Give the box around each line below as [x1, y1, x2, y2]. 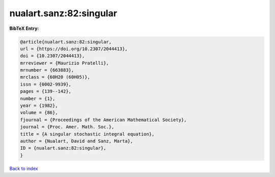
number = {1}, [20, 95, 56, 101]
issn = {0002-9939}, [20, 81, 71, 87]
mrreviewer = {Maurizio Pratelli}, [20, 60, 109, 66]
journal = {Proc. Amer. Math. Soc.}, [20, 124, 115, 130]
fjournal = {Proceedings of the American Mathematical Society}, [20, 117, 187, 123]
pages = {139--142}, [20, 89, 71, 94]
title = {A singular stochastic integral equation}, [20, 131, 155, 137]
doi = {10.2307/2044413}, [20, 53, 85, 59]
